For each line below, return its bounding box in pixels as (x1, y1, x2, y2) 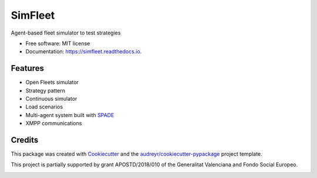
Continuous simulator (25, 95, 77, 102)
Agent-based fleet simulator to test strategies (11, 29, 121, 36)
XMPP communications (25, 120, 82, 127)
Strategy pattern (25, 87, 66, 94)
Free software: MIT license (25, 40, 90, 47)
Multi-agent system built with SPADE (25, 111, 114, 118)
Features (11, 63, 44, 73)
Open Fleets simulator (25, 79, 79, 86)
